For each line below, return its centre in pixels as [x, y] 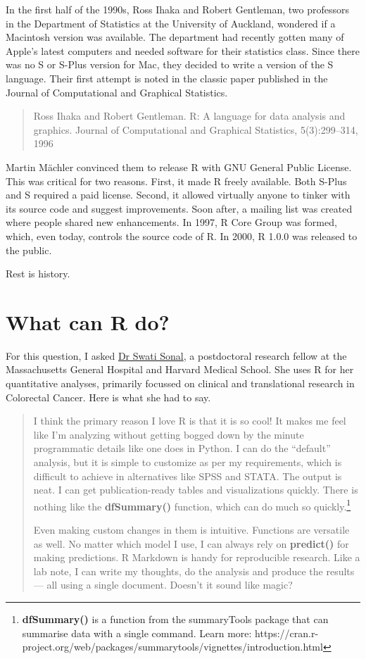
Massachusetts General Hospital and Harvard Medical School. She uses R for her [180, 369]
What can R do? [88, 321]
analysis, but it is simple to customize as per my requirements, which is [188, 462]
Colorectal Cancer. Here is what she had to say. [108, 397]
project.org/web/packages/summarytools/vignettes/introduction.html [172, 647]
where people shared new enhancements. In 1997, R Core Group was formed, [171, 222]
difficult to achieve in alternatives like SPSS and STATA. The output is [188, 476]
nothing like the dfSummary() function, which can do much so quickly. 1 [192, 505]
